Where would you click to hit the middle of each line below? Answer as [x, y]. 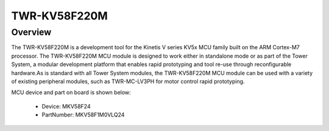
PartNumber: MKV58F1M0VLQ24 [83, 115]
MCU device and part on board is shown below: [71, 92]
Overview [31, 32]
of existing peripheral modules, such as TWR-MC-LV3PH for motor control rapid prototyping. [128, 81]
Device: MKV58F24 [66, 106]
